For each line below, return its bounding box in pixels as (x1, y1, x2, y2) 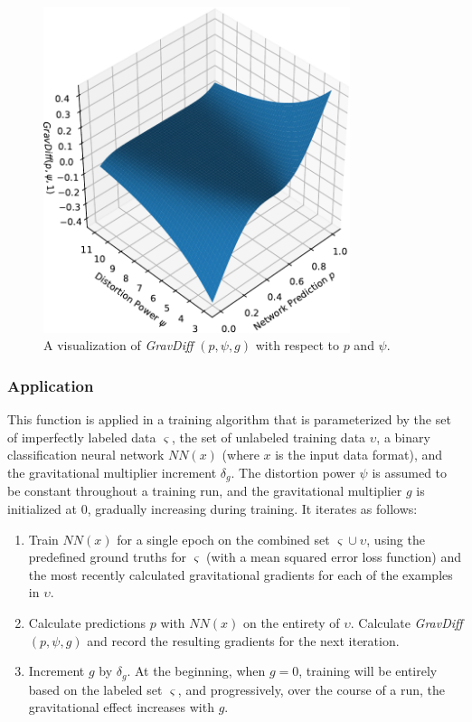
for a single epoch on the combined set (117, 529, 330, 548)
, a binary (376, 427, 430, 446)
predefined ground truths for (28, 547, 186, 566)
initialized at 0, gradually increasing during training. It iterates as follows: (7, 499, 418, 518)
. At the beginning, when (127, 661, 266, 680)
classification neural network (7, 445, 165, 464)
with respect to (255, 336, 339, 355)
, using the (366, 529, 425, 548)
